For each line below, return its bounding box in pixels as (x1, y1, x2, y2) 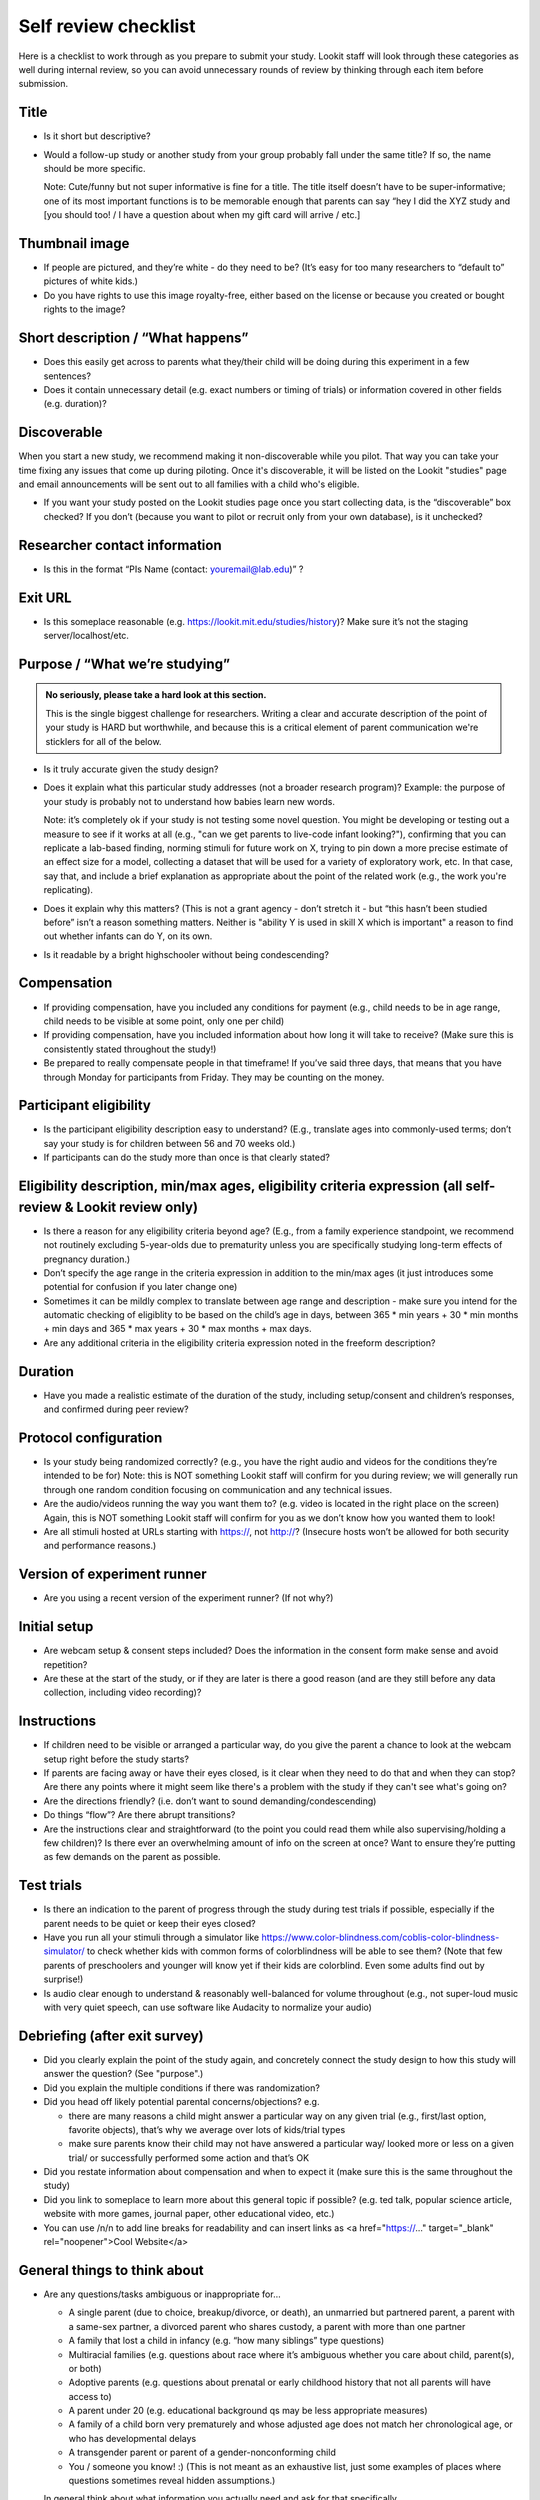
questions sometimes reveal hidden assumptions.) (68, 2475, 276, 2487)
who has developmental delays (68, 2432, 197, 2444)
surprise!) (43, 1973, 84, 1985)
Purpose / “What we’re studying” (18, 655, 230, 672)
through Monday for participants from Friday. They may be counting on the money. (43, 1071, 385, 1083)
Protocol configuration (18, 1429, 163, 1446)
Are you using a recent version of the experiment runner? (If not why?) (43, 1592, 334, 1604)
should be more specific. (43, 163, 146, 175)
